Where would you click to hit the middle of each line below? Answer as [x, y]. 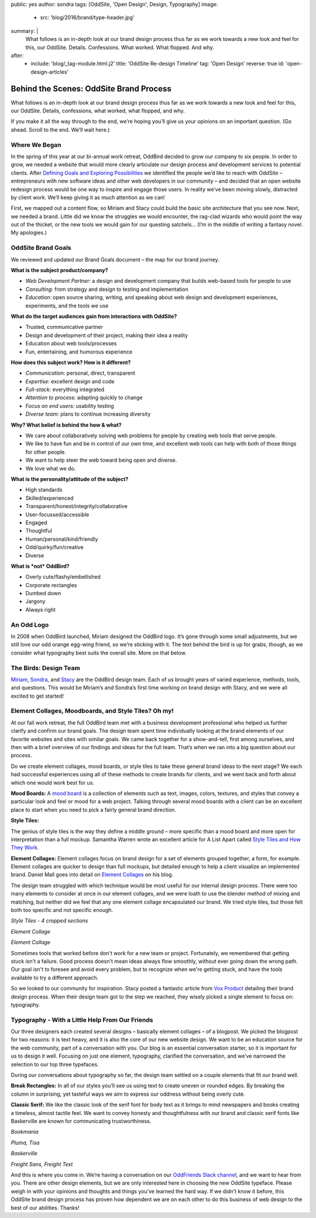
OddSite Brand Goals [41, 248]
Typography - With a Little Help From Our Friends [82, 1020]
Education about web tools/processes [71, 344]
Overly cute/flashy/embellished [63, 577]
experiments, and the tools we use [67, 306]
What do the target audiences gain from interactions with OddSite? [94, 316]
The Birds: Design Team [45, 668]
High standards [44, 490]
